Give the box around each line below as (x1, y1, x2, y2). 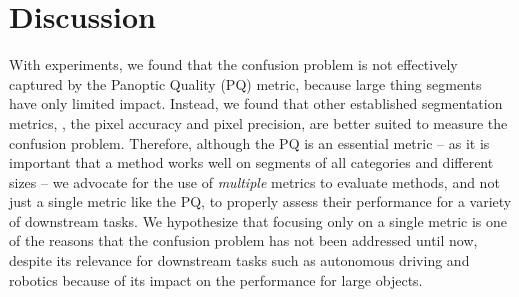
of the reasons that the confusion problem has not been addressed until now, (9, 230, 478, 251)
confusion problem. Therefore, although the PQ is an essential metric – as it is (9, 132, 490, 153)
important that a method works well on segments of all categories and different (9, 152, 494, 173)
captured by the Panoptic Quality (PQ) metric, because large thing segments (9, 73, 482, 94)
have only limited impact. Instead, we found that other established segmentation (9, 93, 503, 114)
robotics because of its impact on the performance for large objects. (9, 269, 423, 290)
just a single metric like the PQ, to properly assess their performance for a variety (9, 191, 512, 212)
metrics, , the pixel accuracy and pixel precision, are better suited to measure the (9, 112, 508, 133)
